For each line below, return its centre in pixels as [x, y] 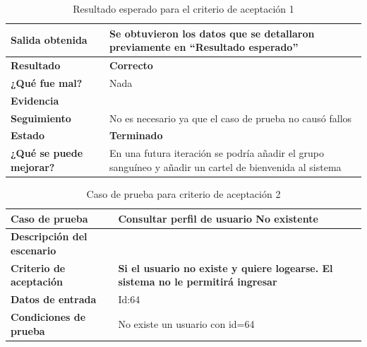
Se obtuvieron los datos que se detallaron [212, 33]
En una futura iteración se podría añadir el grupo [217, 153]
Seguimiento [41, 118]
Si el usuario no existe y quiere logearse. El [225, 267]
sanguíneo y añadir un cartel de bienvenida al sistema [225, 166]
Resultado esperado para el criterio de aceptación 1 [183, 8]
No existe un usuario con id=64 [186, 323]
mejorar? [33, 166]
